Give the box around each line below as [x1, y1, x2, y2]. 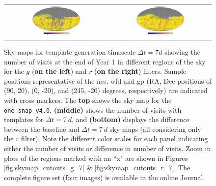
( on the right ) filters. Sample [94, 66, 187, 76]
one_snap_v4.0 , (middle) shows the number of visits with [4, 104, 182, 115]
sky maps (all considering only [109, 124, 201, 134]
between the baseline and [4, 124, 80, 134]
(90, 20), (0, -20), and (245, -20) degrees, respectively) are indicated [4, 85, 208, 95]
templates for [4, 114, 44, 124]
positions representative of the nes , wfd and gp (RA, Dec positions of [4, 75, 212, 86]
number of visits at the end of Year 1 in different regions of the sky [4, 56, 206, 66]
